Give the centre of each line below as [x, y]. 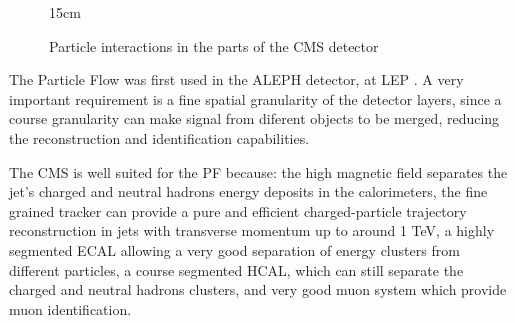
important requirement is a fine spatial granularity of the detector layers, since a [255, 98]
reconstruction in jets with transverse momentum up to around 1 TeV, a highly [252, 230]
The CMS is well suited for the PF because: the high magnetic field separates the [258, 171]
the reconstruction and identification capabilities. [159, 137]
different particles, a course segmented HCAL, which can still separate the [236, 269]
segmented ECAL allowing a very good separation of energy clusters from [234, 249]
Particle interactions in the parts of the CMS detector [214, 45]
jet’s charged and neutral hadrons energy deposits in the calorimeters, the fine [248, 191]
